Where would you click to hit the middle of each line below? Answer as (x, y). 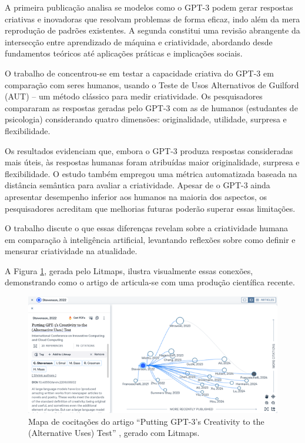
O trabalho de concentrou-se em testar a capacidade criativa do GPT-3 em (139, 73)
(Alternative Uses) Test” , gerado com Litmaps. (114, 433)
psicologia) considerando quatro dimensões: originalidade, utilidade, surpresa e (146, 119)
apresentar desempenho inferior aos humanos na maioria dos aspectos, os (136, 196)
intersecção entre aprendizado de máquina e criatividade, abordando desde (139, 41)
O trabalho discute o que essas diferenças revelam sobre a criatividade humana (147, 228)
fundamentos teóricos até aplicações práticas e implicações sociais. (124, 53)
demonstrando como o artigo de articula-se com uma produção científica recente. (150, 282)
